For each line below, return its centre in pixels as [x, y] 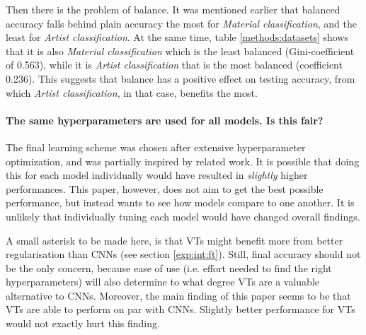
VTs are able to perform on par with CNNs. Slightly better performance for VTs [181, 309]
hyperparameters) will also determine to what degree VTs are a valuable [162, 282]
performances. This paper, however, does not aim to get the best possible [165, 188]
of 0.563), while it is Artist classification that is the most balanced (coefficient [174, 65]
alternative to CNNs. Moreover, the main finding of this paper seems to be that [178, 295]
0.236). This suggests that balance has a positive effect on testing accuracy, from [181, 78]
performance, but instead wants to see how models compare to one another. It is [180, 202]
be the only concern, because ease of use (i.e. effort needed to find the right [169, 268]
